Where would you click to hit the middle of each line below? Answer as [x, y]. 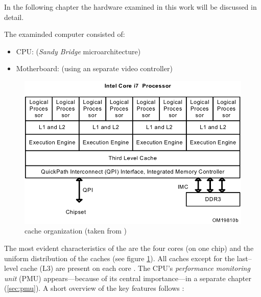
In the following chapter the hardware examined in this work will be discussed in [130, 7]
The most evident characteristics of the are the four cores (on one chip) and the [129, 248]
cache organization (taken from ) [76, 231]
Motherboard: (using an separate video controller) [94, 68]
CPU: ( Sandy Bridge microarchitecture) [78, 51]
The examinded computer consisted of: [65, 34]
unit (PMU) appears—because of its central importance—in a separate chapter [128, 278]
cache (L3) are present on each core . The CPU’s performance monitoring [135, 268]
